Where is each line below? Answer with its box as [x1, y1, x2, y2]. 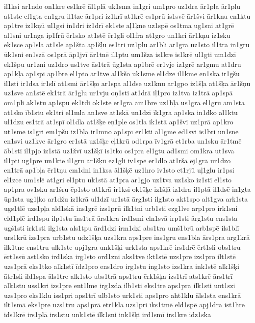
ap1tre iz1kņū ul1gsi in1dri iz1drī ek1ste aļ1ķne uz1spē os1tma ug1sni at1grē [4, 20, 234, 30]
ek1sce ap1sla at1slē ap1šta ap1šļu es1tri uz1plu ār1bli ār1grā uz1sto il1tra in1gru [4, 39, 250, 50]
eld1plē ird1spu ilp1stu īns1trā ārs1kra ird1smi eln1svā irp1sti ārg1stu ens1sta [4, 213, 238, 223]
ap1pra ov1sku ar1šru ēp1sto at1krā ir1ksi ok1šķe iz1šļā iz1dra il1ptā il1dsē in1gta [4, 184, 251, 194]
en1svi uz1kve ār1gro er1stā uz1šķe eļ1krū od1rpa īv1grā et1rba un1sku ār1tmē [4, 136, 242, 146]
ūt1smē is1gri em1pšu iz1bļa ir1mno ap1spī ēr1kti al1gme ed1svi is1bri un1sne [4, 126, 239, 136]
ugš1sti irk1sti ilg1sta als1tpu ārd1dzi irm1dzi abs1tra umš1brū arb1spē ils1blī [4, 222, 239, 233]
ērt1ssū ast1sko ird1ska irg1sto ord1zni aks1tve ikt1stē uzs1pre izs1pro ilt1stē [4, 251, 236, 262]
